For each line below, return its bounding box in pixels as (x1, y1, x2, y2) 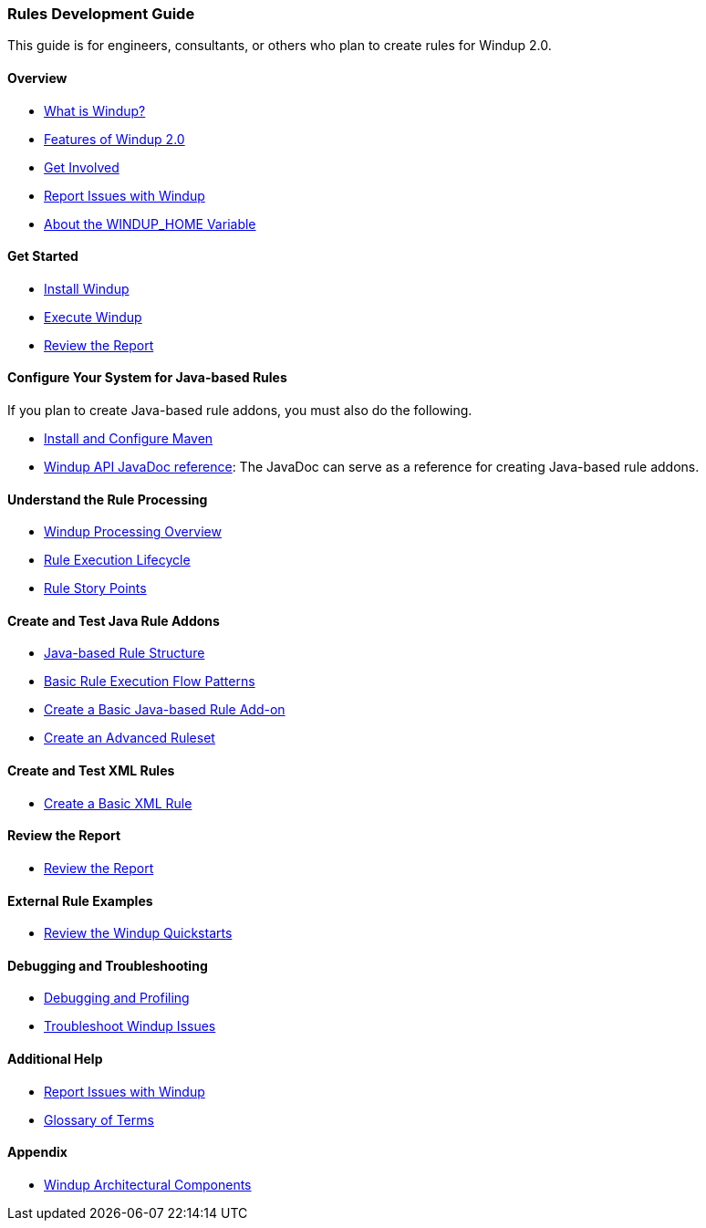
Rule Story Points (44, 580, 147, 597)
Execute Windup (44, 308, 142, 325)
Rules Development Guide (7, 5, 195, 23)
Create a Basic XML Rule (44, 795, 192, 811)
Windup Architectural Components (44, 1176, 252, 1192)
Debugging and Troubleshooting (7, 957, 208, 973)
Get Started (7, 248, 78, 265)
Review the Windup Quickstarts (44, 925, 233, 942)
